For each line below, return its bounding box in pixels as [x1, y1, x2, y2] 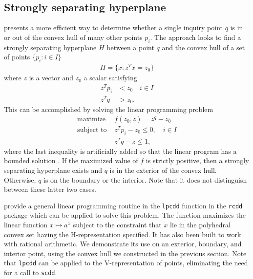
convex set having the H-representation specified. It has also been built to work [4, 229, 241, 239]
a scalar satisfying [84, 73, 137, 83]
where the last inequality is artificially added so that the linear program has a [4, 146, 237, 156]
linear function [4, 220, 48, 230]
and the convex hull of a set [162, 42, 245, 52]
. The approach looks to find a [150, 32, 241, 42]
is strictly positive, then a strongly [146, 155, 249, 166]
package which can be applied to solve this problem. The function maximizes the [4, 210, 246, 220]
